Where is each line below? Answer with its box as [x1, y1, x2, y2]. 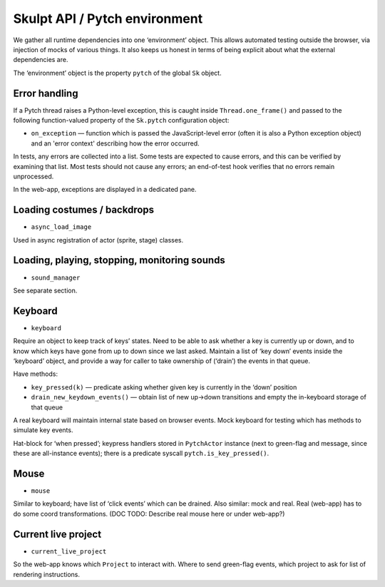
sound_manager [31, 273, 81, 282]
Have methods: [13, 369, 58, 378]
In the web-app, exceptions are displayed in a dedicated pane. [13, 185, 197, 194]
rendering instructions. [13, 570, 81, 578]
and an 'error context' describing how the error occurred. [31, 139, 200, 148]
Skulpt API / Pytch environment [13, 11, 203, 26]
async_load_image [31, 223, 92, 231]
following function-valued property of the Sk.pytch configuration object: [13, 116, 230, 125]
